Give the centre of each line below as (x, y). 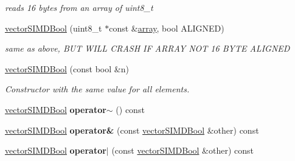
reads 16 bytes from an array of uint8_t (79, 7)
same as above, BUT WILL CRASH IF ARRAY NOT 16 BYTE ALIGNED (147, 48)
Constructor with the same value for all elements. (97, 89)
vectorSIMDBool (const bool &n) (67, 68)
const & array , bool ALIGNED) (167, 28)
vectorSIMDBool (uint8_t (54, 28)
